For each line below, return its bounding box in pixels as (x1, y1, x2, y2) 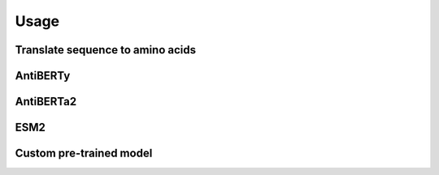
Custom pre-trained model (15, 147, 153, 160)
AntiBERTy (15, 69, 71, 83)
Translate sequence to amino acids (15, 43, 197, 57)
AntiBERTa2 (15, 95, 77, 109)
